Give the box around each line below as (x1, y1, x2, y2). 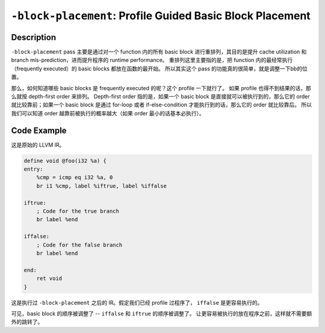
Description (11, 32, 57, 42)
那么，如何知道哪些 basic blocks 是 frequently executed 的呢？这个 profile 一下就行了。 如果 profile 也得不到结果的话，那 (11, 84, 311, 91)
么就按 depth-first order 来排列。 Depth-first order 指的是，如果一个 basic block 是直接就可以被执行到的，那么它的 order (11, 93, 310, 100)
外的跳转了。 (11, 319, 43, 326)
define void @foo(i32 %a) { (23, 157, 107, 164)
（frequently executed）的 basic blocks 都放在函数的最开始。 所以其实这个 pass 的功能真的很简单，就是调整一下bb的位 (11, 65, 308, 72)
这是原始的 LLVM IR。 (11, 141, 65, 148)
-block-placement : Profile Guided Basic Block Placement (11, 9, 311, 22)
